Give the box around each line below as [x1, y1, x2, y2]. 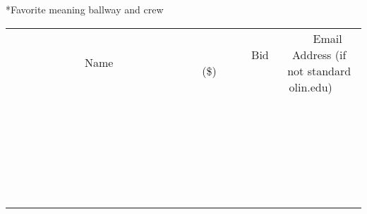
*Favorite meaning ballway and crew [6, 2, 164, 16]
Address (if [292, 46, 347, 63]
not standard [287, 62, 351, 79]
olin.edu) [289, 78, 332, 95]
